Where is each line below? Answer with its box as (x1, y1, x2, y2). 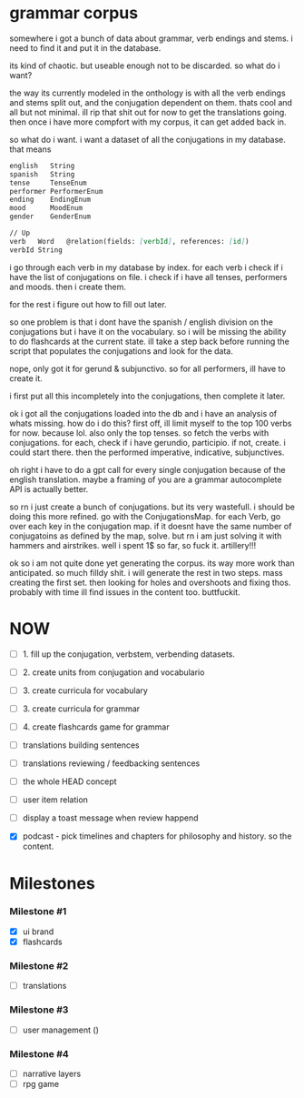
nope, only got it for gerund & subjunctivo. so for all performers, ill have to (9, 363, 286, 374)
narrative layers (22, 1068, 82, 1079)
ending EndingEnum (9, 195, 92, 205)
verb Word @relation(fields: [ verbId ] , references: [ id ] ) (9, 237, 250, 246)
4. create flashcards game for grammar (22, 721, 170, 732)
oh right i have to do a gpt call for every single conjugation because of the (9, 464, 286, 475)
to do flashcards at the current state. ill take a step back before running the (9, 336, 290, 347)
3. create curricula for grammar (22, 703, 141, 714)
